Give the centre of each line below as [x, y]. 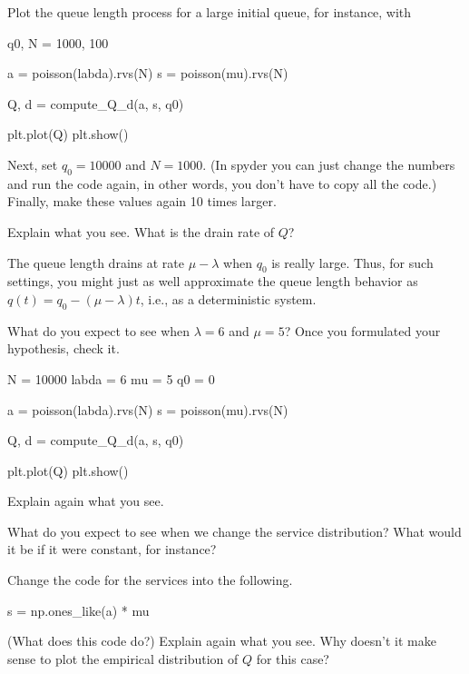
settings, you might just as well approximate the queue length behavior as [213, 281]
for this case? [293, 658]
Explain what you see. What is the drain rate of [141, 231]
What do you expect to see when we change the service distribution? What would [234, 531]
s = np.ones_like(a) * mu [78, 610]
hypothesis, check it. [64, 348]
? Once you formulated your [362, 330]
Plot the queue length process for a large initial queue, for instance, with [210, 12]
